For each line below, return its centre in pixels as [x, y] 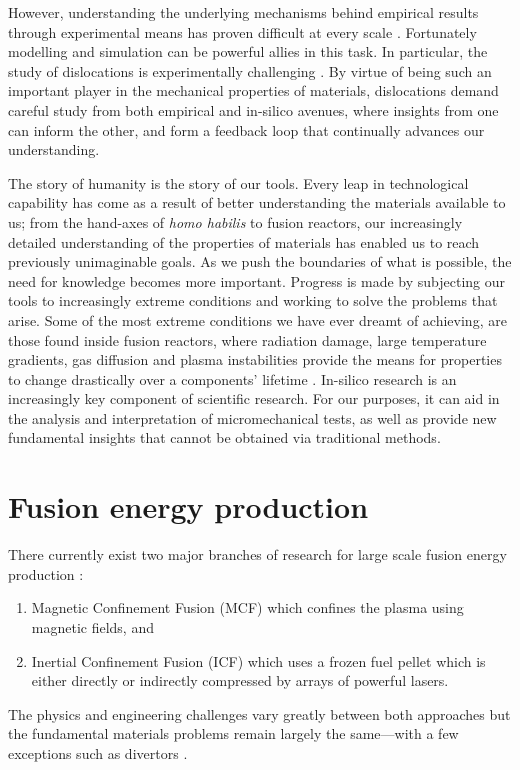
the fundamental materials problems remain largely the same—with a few [233, 733]
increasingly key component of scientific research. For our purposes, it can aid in [254, 398]
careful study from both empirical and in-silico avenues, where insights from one [253, 109]
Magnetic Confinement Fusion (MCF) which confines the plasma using [247, 607]
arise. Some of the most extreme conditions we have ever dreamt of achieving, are [257, 319]
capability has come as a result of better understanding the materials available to [257, 202]
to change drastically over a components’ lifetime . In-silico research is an [232, 378]
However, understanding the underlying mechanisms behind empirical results [243, 12]
